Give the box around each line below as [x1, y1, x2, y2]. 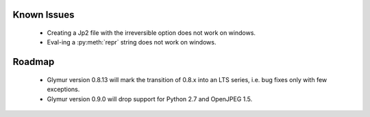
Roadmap [12, 56, 55, 68]
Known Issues [12, 9, 75, 21]
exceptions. [47, 86, 80, 94]
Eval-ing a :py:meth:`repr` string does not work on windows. [47, 38, 217, 47]
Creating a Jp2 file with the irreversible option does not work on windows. [47, 29, 256, 37]
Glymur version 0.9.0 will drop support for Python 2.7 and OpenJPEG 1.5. [47, 94, 253, 103]
